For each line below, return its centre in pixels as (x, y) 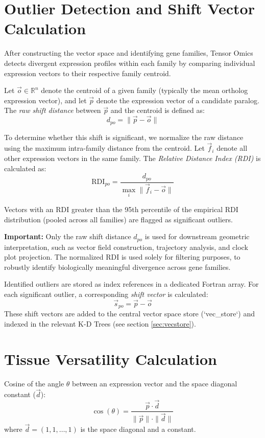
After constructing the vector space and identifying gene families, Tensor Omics (129, 53)
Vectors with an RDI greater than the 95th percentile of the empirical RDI (121, 209)
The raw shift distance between (53, 110)
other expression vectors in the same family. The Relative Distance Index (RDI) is (132, 158)
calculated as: (25, 168)
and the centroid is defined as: (158, 110)
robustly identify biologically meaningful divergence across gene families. (117, 267)
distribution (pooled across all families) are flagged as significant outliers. (118, 219)
